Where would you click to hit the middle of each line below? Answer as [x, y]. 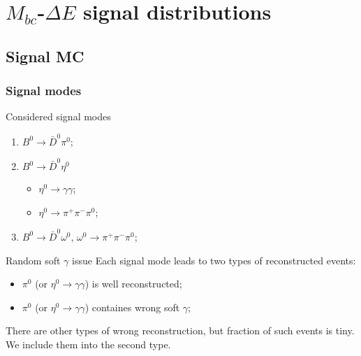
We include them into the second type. [88, 344]
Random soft [33, 260]
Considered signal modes [58, 116]
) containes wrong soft [132, 307]
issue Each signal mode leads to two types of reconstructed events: [214, 260]
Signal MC [45, 56]
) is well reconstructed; [133, 284]
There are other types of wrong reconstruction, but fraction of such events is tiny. [180, 330]
